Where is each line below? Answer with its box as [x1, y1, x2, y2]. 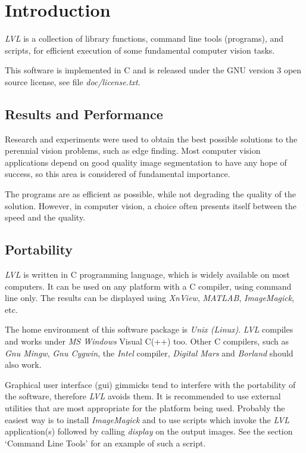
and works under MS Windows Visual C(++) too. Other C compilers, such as [5, 335, 289, 347]
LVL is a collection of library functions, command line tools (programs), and [5, 32, 284, 45]
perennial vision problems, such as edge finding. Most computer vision [5, 144, 261, 157]
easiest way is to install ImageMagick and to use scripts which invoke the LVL [5, 413, 289, 426]
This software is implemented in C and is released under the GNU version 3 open [5, 64, 302, 76]
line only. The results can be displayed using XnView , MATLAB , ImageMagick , [5, 291, 295, 304]
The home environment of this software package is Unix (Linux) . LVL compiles [5, 323, 293, 336]
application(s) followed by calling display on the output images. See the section [5, 425, 293, 438]
